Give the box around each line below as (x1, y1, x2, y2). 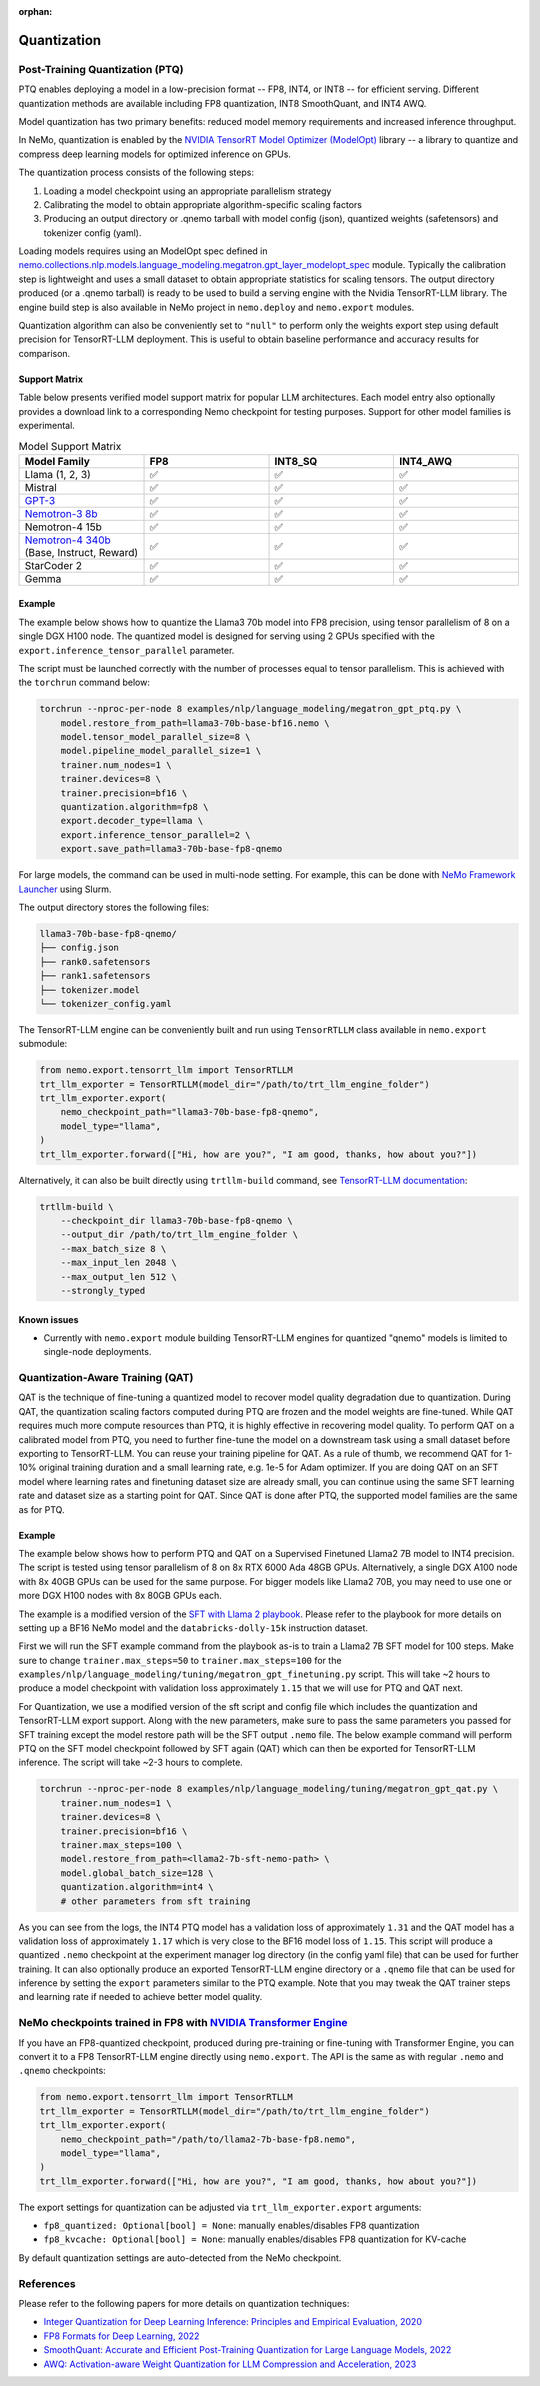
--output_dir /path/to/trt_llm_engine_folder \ (60, 1229, 299, 1240)
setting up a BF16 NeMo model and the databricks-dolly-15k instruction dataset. (18, 1621, 369, 1634)
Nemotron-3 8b (24, 506, 99, 520)
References (18, 2276, 76, 2290)
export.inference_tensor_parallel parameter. (18, 644, 235, 656)
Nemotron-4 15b (24, 520, 102, 534)
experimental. (18, 419, 75, 431)
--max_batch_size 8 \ (60, 1243, 167, 1254)
